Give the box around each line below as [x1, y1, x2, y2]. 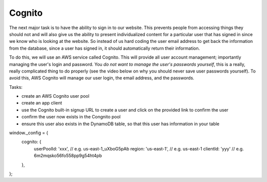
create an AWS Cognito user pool [21, 93, 89, 99]
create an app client [21, 100, 62, 106]
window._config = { [9, 130, 48, 136]
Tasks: [9, 84, 23, 90]
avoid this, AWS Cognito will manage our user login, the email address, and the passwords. [9, 75, 195, 81]
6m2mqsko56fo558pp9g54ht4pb [34, 153, 102, 159]
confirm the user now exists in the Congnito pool [21, 114, 121, 120]
